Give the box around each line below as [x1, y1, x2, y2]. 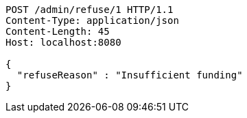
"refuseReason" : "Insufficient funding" [16, 70, 243, 80]
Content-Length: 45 [5, 26, 110, 37]
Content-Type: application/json [5, 15, 179, 26]
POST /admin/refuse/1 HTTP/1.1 [5, 4, 174, 15]
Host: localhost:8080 [5, 37, 121, 48]
